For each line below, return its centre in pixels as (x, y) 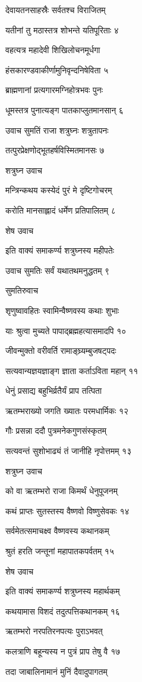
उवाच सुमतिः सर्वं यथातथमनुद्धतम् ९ (58, 270)
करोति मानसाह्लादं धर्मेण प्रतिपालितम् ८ (61, 210)
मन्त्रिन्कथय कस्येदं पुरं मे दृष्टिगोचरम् (59, 190)
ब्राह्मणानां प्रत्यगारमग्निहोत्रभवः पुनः (54, 90)
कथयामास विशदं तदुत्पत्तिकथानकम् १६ (63, 611)
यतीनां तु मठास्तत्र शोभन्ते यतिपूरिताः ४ (62, 30)
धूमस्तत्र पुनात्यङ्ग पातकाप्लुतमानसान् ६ (64, 109)
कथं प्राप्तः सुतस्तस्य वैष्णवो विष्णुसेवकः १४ (67, 510)
